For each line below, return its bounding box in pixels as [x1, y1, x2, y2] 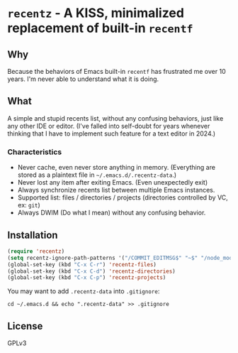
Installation [7, 229, 58, 241]
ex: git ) [17, 201, 40, 210]
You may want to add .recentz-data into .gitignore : [7, 287, 160, 295]
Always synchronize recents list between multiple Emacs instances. [17, 186, 215, 195]
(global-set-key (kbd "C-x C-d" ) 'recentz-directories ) [7, 268, 176, 275]
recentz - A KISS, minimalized [7, 5, 184, 21]
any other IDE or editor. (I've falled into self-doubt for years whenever [7, 121, 210, 130]
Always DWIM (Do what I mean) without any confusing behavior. [17, 208, 206, 217]
